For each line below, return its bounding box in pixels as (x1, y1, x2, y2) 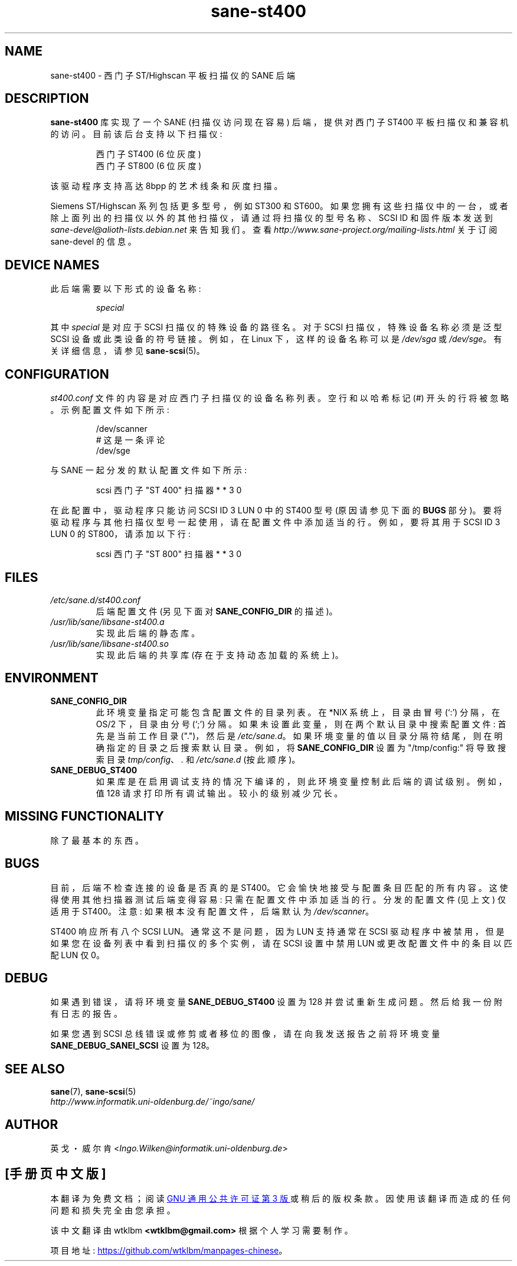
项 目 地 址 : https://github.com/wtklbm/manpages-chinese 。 (50, 1245, 287, 1255)
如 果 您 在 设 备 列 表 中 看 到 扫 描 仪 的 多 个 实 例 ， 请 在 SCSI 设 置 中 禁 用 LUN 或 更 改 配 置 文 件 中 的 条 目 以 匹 (50, 938, 512, 948)
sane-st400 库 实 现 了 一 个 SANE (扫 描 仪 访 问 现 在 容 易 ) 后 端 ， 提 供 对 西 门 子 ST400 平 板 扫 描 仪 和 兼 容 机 (50, 117, 509, 128)
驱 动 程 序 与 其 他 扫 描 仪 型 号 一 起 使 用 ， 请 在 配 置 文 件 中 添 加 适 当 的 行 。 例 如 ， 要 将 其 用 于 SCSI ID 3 (50, 517, 500, 528)
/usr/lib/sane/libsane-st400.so (50, 638, 169, 649)
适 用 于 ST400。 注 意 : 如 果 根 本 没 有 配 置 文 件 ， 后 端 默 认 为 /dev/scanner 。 (50, 906, 374, 916)
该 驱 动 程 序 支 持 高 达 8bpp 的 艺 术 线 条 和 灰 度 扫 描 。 (50, 181, 283, 191)
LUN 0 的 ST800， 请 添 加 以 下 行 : (50, 529, 191, 539)
